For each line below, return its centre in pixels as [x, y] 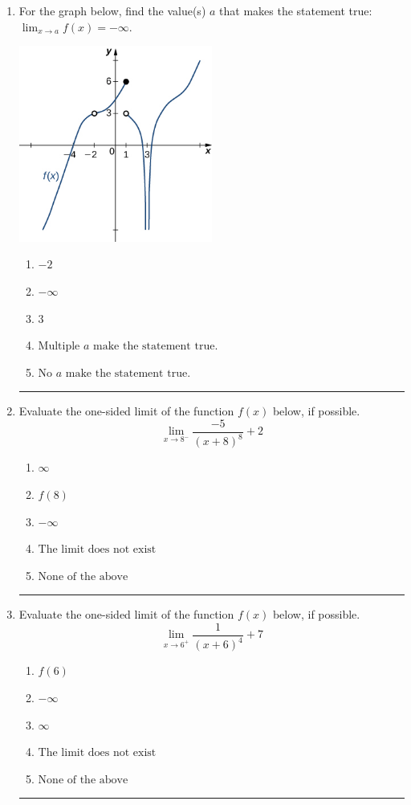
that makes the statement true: [296, 10]
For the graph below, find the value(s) [112, 10]
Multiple [59, 347]
